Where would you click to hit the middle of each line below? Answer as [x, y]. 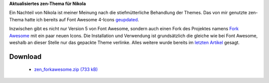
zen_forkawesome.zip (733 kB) [66, 70]
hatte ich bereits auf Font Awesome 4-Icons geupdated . [82, 19]
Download [25, 57]
